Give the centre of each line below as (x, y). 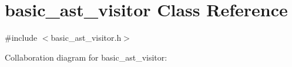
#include (21, 38)
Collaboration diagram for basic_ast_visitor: (86, 57)
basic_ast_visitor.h (86, 38)
